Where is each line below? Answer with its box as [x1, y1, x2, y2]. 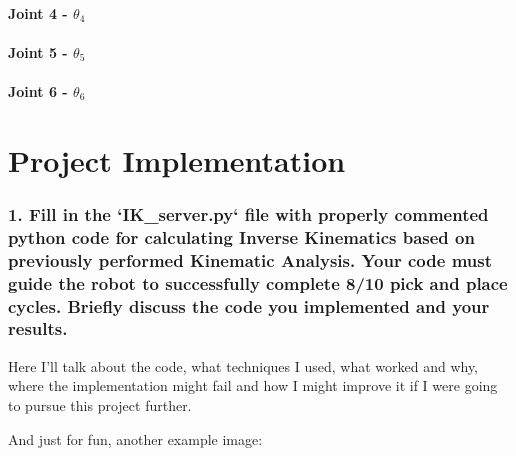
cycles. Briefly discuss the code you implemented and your [8, 293, 490, 318]
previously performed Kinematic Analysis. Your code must [8, 247, 492, 272]
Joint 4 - [8, 2, 68, 23]
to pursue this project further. [8, 394, 192, 415]
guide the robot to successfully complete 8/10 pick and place [8, 270, 508, 295]
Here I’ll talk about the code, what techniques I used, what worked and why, [8, 355, 479, 376]
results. [8, 316, 68, 341]
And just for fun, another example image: [8, 428, 263, 449]
